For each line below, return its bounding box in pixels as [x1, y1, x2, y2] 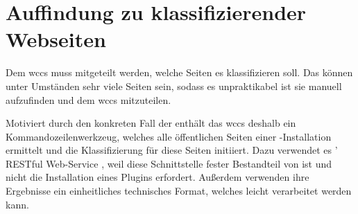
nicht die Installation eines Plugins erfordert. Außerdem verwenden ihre [6, 170, 309, 184]
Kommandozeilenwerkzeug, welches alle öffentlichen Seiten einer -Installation [6, 129, 332, 143]
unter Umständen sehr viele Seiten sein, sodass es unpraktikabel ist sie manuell [6, 78, 342, 93]
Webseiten [6, 25, 106, 53]
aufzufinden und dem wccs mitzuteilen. [6, 92, 171, 107]
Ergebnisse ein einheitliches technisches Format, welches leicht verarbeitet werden [6, 184, 352, 198]
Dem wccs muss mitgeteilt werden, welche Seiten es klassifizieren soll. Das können [6, 65, 353, 80]
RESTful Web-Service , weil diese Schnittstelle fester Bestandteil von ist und [6, 156, 332, 170]
